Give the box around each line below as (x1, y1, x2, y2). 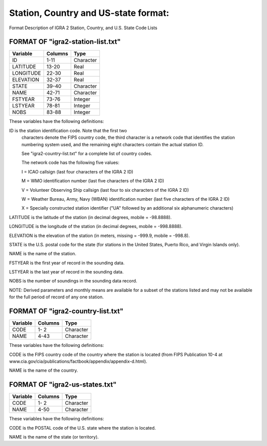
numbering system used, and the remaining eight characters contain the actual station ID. (21, 141, 204, 147)
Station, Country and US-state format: (9, 7, 170, 18)
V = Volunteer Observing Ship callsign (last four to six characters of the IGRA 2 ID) (21, 187, 189, 193)
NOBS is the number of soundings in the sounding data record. (9, 278, 137, 284)
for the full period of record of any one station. (9, 294, 104, 300)
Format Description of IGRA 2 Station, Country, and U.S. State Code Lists (9, 25, 158, 31)
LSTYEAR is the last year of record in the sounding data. (9, 269, 124, 275)
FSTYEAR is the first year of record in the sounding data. (9, 260, 125, 266)
